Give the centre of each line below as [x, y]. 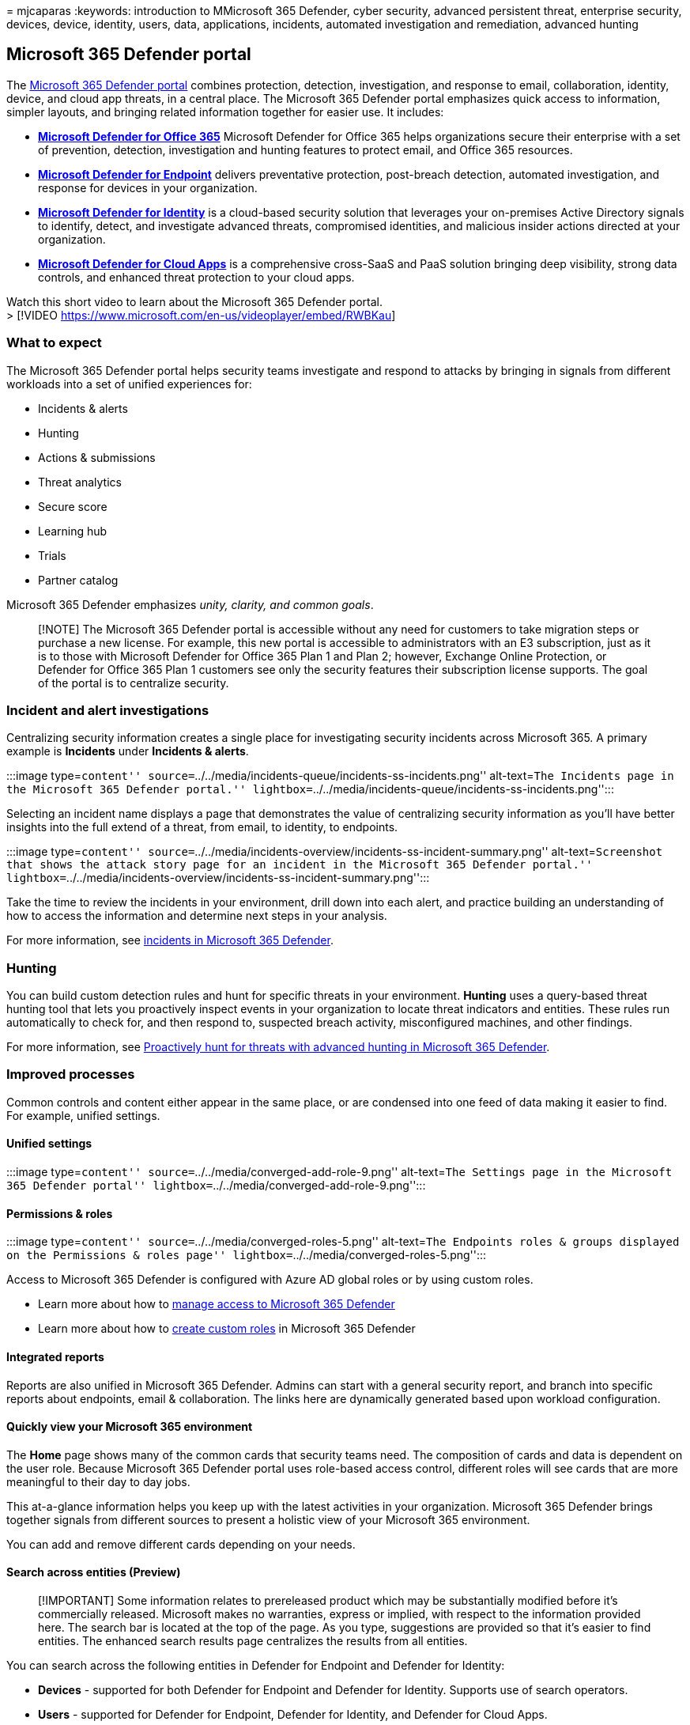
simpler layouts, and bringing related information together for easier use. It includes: [225, 112]
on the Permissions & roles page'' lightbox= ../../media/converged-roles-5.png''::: [247, 1255]
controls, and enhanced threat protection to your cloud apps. [196, 277]
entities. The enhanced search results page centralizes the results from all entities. [253, 1640]
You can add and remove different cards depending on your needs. [181, 1544]
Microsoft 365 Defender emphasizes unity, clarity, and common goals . [190, 604]
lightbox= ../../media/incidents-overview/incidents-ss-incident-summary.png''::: [218, 878]
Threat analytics [80, 482]
